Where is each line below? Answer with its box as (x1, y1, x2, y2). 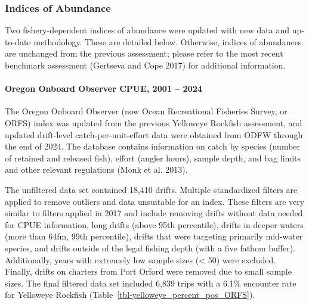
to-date (5, 35, 31, 48)
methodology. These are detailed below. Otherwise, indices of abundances (33, 35, 302, 48)
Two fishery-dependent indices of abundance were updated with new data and (5, 24, 290, 36)
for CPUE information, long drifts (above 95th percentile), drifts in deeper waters (5, 218, 304, 231)
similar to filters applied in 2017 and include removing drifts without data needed (5, 207, 303, 219)
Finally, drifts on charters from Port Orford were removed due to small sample (5, 265, 292, 278)
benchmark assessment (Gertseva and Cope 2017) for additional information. (5, 59, 286, 71)
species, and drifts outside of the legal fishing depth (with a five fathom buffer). (5, 241, 295, 254)
